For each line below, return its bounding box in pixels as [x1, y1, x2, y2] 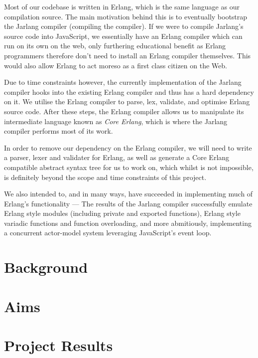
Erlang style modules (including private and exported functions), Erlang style [4, 208, 241, 218]
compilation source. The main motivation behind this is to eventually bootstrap [4, 11, 248, 21]
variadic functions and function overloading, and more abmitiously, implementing [4, 217, 252, 228]
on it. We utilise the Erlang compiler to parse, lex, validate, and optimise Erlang [4, 96, 250, 107]
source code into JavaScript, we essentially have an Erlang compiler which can [4, 30, 243, 41]
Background [4, 257, 88, 277]
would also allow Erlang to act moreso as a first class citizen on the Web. [4, 60, 227, 70]
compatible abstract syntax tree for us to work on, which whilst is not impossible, [4, 162, 254, 172]
